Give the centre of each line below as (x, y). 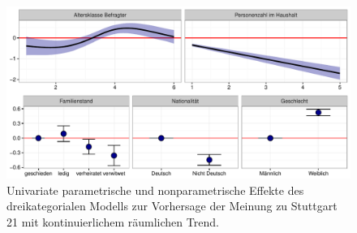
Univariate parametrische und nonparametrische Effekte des (155, 190)
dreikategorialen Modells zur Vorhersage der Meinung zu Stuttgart (172, 206)
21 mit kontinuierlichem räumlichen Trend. (113, 221)
